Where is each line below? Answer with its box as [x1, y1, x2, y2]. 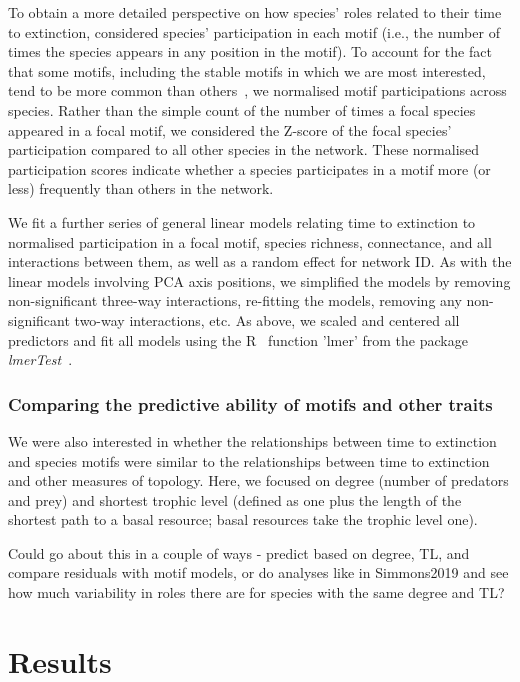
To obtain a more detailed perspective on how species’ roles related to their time [8, 2, 502, 22]
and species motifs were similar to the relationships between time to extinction [8, 450, 490, 471]
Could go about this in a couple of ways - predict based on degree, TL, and [8, 542, 470, 563]
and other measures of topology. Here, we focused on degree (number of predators [8, 470, 509, 491]
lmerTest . [8, 349, 73, 370]
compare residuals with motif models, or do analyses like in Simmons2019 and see [8, 562, 509, 583]
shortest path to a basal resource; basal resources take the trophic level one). [8, 509, 478, 530]
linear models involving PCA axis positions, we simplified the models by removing [8, 270, 511, 291]
